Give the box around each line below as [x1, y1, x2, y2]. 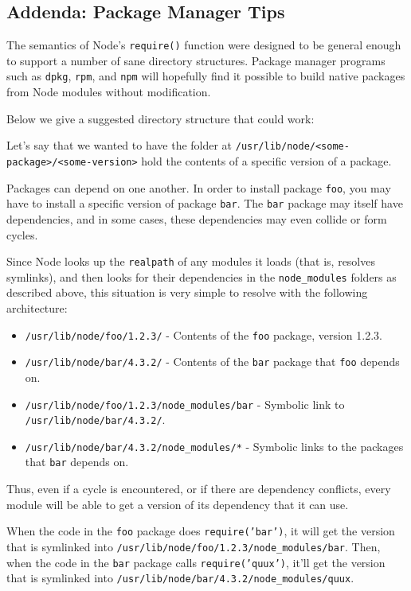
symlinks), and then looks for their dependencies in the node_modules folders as [6, 268, 397, 285]
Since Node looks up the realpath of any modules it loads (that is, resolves [6, 253, 375, 270]
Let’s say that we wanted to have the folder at [6, 137, 233, 154]
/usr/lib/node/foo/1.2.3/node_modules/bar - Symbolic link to [25, 395, 345, 412]
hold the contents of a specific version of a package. [141, 152, 392, 169]
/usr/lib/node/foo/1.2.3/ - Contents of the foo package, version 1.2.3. [25, 326, 382, 343]
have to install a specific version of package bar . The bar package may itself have [6, 195, 403, 212]
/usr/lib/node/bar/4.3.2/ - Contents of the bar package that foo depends [25, 353, 400, 370]
